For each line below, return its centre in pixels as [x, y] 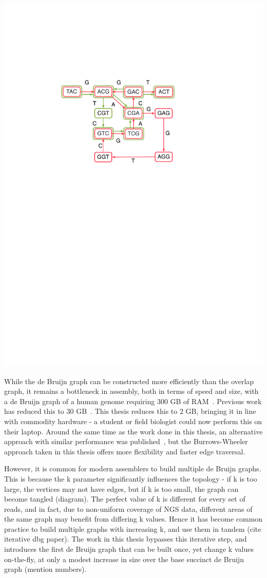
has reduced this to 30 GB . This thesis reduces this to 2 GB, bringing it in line [130, 411]
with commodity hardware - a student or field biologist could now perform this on [133, 421]
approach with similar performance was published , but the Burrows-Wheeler [126, 441]
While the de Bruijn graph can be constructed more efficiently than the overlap [129, 381]
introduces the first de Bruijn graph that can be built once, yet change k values [129, 549]
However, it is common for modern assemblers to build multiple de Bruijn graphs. [133, 469]
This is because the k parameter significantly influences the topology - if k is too [131, 478]
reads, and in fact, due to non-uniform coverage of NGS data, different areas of [128, 509]
